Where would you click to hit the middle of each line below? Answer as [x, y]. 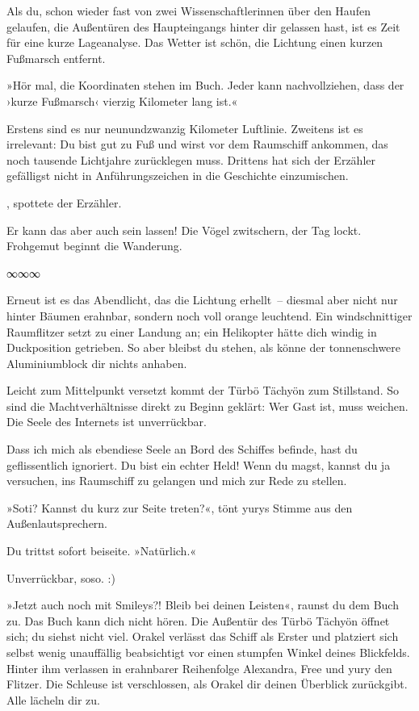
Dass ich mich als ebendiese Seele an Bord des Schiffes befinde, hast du [182, 449]
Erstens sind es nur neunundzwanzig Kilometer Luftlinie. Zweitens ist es [185, 128]
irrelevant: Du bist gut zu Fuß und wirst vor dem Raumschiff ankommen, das [197, 144]
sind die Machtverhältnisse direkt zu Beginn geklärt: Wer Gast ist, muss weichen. [207, 406]
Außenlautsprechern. [57, 523]
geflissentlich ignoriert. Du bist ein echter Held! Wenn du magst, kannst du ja [199, 464]
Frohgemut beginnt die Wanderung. [94, 246]
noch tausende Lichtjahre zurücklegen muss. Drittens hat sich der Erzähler [191, 159]
